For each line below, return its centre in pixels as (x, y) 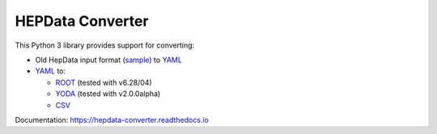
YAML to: (51, 71)
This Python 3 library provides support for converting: (105, 45)
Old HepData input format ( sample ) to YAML (108, 60)
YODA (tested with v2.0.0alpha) (108, 94)
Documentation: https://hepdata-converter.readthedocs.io (112, 119)
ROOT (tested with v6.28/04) (104, 82)
